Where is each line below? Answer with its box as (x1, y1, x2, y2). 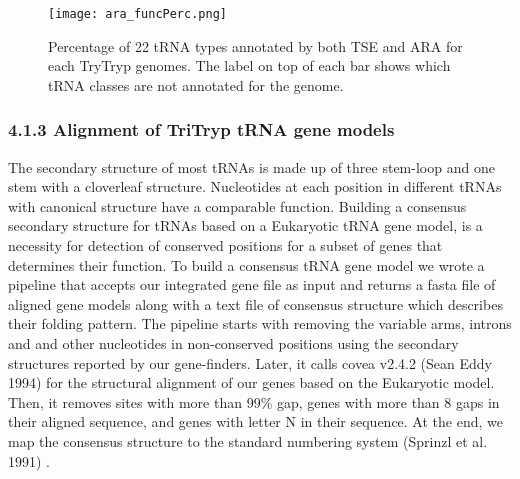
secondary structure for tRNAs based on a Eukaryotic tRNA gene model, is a (8, 215, 483, 236)
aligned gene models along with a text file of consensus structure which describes (8, 293, 503, 314)
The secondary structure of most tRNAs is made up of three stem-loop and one (8, 156, 495, 177)
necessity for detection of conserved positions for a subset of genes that (8, 235, 443, 256)
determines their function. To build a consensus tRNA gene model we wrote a (8, 254, 485, 275)
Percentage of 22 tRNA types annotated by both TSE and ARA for (48, 35, 463, 56)
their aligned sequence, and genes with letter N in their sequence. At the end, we (8, 411, 503, 432)
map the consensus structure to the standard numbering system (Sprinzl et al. (8, 430, 488, 451)
